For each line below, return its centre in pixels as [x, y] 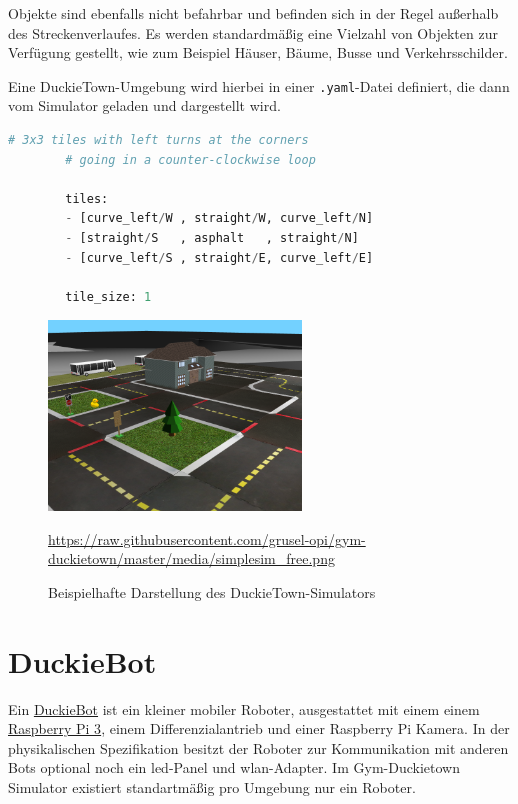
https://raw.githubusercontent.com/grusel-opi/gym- [207, 538]
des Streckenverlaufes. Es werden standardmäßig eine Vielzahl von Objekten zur [253, 32]
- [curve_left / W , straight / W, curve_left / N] [219, 218]
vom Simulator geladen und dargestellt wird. [144, 105]
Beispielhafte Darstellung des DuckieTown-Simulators [212, 591]
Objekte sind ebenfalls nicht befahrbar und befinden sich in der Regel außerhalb [253, 13]
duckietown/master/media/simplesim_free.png [191, 558]
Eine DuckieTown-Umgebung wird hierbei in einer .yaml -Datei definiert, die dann [259, 85]
